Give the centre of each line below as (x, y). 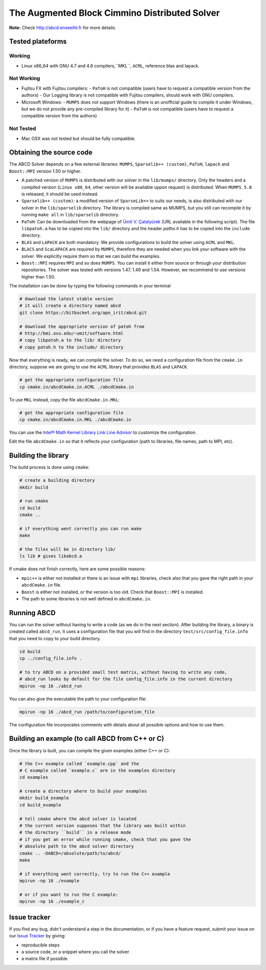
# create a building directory (57, 480)
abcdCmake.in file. (41, 585)
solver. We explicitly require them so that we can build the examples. (91, 256)
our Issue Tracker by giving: (37, 936)
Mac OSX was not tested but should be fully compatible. (79, 139)
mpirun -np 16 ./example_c (52, 901)
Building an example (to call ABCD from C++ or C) (87, 739)
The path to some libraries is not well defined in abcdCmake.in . (86, 599)
